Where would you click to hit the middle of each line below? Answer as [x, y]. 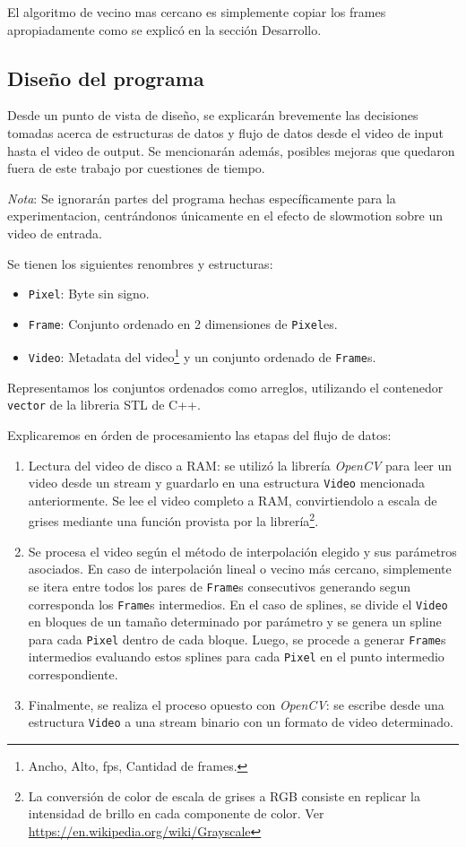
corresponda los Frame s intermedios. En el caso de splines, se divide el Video [238, 604]
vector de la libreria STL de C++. [104, 405]
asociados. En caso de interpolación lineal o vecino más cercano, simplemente [240, 569]
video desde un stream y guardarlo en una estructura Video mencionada [227, 483]
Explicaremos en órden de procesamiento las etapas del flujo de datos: [199, 435]
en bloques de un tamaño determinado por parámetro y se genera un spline [235, 622]
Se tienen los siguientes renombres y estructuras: [140, 263]
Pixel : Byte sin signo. [89, 294]
